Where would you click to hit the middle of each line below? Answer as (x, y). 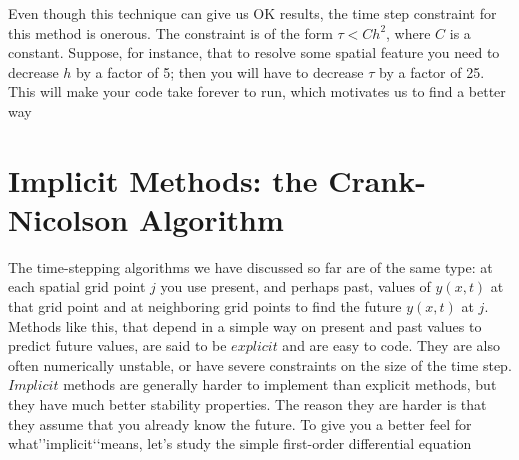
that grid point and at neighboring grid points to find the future (205, 306)
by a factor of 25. (432, 71)
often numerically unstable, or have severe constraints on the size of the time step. (260, 364)
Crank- (377, 179)
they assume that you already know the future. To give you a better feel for (240, 423)
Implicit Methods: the (163, 179)
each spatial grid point (77, 286)
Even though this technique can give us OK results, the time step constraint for (252, 13)
